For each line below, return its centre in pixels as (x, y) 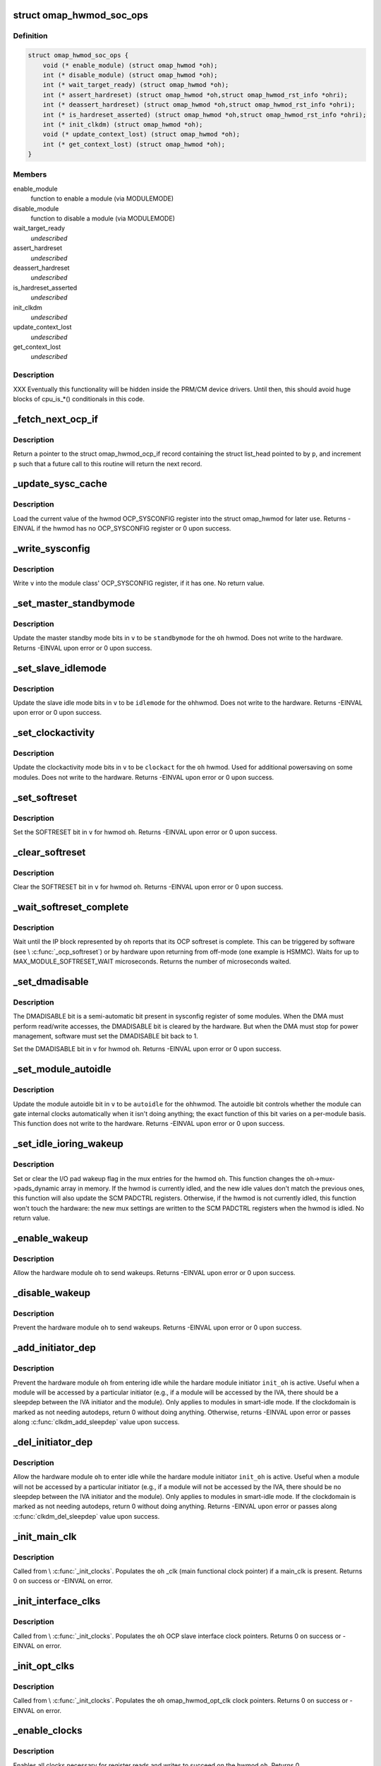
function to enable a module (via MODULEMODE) (102, 198)
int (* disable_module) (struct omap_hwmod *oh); (130, 75)
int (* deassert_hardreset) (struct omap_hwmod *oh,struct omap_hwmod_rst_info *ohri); (199, 105)
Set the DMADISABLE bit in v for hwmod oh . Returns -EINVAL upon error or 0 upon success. (147, 1049)
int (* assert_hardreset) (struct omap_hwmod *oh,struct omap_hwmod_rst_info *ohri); (195, 95)
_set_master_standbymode (74, 604)
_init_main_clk (45, 1536)
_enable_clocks (48, 1731)
